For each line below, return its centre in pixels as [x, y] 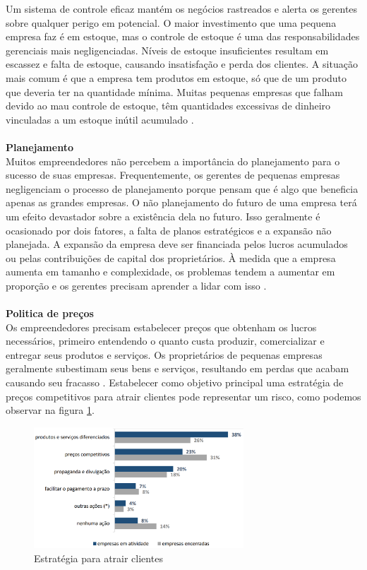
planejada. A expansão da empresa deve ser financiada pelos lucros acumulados [177, 244]
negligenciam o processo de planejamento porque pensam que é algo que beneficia [182, 188]
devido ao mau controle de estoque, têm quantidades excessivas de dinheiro [168, 106]
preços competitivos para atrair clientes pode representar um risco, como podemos [183, 396]
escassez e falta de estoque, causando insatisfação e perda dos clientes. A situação [182, 64]
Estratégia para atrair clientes [98, 558]
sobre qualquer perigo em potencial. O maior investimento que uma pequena [171, 22]
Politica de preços [50, 313]
